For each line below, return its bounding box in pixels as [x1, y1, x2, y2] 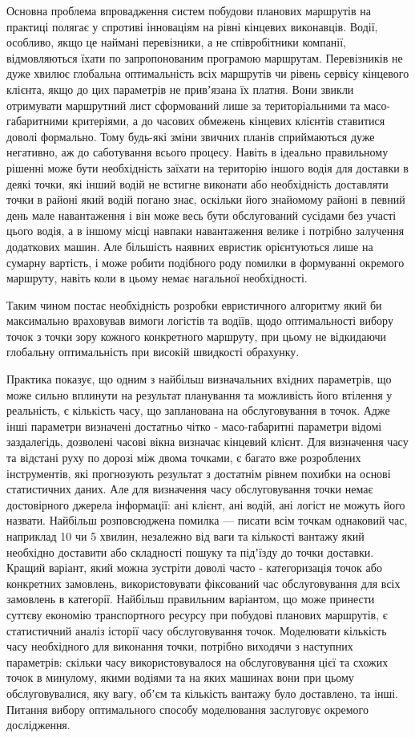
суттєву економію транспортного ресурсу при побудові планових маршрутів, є [6, 606, 388, 622]
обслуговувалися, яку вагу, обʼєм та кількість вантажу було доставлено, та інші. [6, 684, 399, 701]
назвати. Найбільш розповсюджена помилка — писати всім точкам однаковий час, [6, 512, 408, 529]
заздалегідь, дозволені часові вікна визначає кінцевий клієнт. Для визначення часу [6, 433, 409, 450]
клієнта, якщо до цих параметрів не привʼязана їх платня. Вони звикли [6, 80, 354, 97]
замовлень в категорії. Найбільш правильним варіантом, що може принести [6, 590, 375, 607]
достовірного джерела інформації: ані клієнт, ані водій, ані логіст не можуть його [6, 496, 405, 513]
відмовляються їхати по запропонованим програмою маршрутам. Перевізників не [6, 49, 403, 66]
